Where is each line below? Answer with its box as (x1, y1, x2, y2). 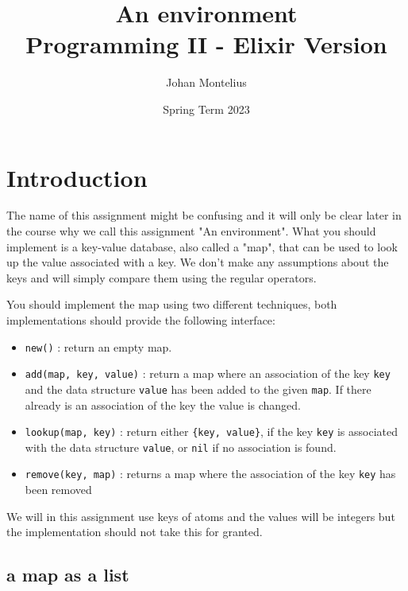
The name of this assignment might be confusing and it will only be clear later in (6, 207, 402, 224)
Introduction (6, 161, 148, 193)
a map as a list (6, 562, 129, 587)
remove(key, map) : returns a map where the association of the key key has (25, 465, 396, 482)
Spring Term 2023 (163, 100, 250, 117)
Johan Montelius (166, 74, 247, 91)
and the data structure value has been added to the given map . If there (25, 380, 371, 397)
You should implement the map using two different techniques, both (6, 296, 337, 313)
